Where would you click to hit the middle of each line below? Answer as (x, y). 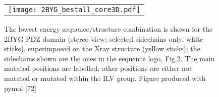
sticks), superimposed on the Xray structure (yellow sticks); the (102, 48)
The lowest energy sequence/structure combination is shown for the (108, 29)
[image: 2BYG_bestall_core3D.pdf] (74, 10)
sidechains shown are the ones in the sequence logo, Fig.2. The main (109, 58)
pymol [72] (20, 88)
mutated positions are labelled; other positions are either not (98, 68)
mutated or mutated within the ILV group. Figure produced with (105, 78)
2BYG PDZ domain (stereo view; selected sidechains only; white (104, 38)
